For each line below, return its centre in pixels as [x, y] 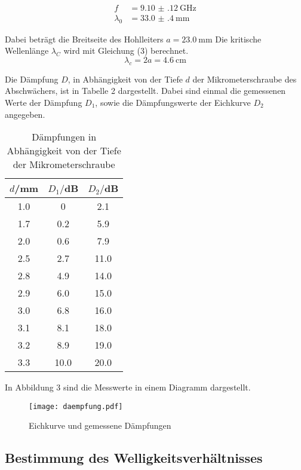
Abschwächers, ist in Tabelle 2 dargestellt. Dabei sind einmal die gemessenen [145, 91]
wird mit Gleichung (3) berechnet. [126, 51]
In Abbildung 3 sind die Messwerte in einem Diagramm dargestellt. [128, 387]
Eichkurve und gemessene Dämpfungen [100, 425]
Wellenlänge [27, 51]
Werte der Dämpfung [44, 103]
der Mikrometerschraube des [245, 79]
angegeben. [25, 114]
